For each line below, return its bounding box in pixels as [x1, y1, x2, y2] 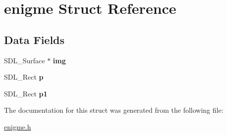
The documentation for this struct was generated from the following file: [4, 105, 224, 115]
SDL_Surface [4, 55, 45, 65]
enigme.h [4, 121, 31, 132]
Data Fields [4, 32, 65, 47]
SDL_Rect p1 [4, 88, 48, 98]
